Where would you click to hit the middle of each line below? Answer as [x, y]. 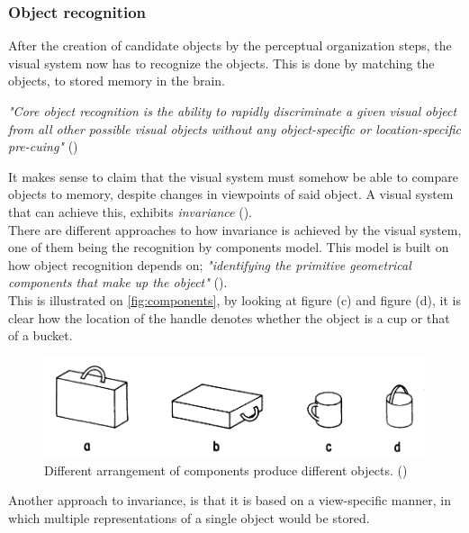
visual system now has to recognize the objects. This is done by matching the [221, 63]
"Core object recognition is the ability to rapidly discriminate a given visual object [233, 111]
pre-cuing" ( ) [43, 146]
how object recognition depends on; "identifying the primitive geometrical [210, 264]
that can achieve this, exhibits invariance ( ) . [131, 211]
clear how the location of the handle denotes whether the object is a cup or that [229, 317]
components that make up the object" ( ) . [118, 282]
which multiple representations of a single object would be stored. [189, 517]
